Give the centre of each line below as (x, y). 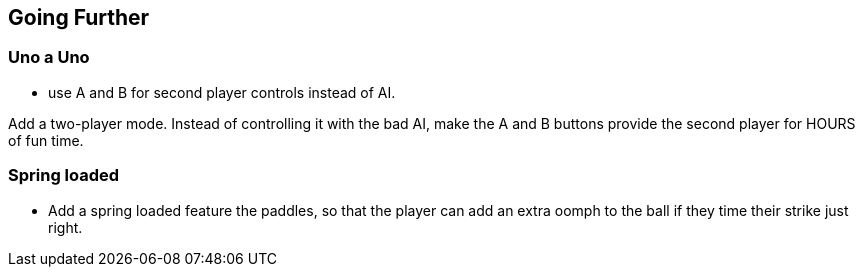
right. (65, 227)
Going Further (79, 17)
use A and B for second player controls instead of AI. (222, 92)
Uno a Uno (49, 57)
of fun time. (46, 140)
